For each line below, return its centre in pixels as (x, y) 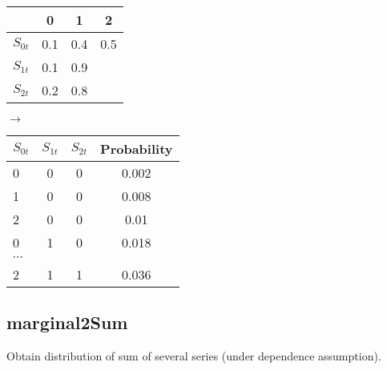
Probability (137, 149)
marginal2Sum (67, 322)
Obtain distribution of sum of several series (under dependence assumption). (194, 356)
